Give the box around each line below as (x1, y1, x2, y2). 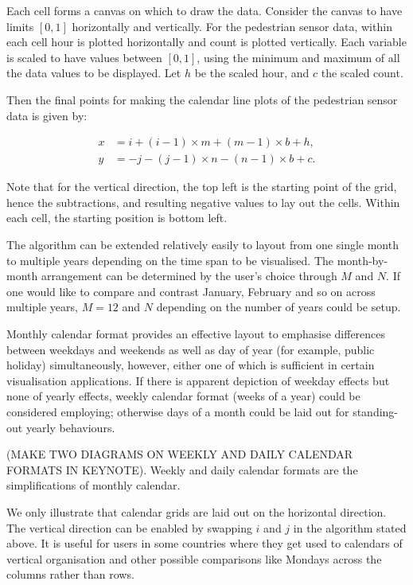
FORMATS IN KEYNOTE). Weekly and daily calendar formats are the (6, 461, 358, 478)
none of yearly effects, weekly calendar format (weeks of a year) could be (6, 388, 360, 404)
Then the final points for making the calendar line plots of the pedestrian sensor (6, 91, 398, 107)
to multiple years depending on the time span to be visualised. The (6, 252, 334, 268)
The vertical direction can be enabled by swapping (6, 519, 252, 536)
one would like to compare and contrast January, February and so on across (6, 283, 376, 299)
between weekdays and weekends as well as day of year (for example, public (6, 341, 375, 357)
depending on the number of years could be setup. (156, 298, 401, 315)
